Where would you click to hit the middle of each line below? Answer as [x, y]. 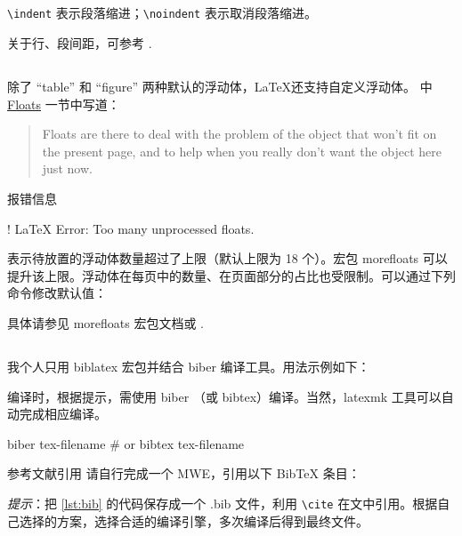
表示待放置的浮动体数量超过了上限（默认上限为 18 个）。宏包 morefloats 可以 [227, 258]
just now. [67, 168]
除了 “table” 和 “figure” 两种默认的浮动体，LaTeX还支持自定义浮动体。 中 [220, 87]
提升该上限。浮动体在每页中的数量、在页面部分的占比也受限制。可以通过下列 [231, 275]
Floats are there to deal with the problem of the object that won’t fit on [239, 134]
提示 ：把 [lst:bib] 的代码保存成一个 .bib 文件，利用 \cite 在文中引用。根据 [223, 503]
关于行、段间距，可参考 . [80, 43]
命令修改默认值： [57, 293]
